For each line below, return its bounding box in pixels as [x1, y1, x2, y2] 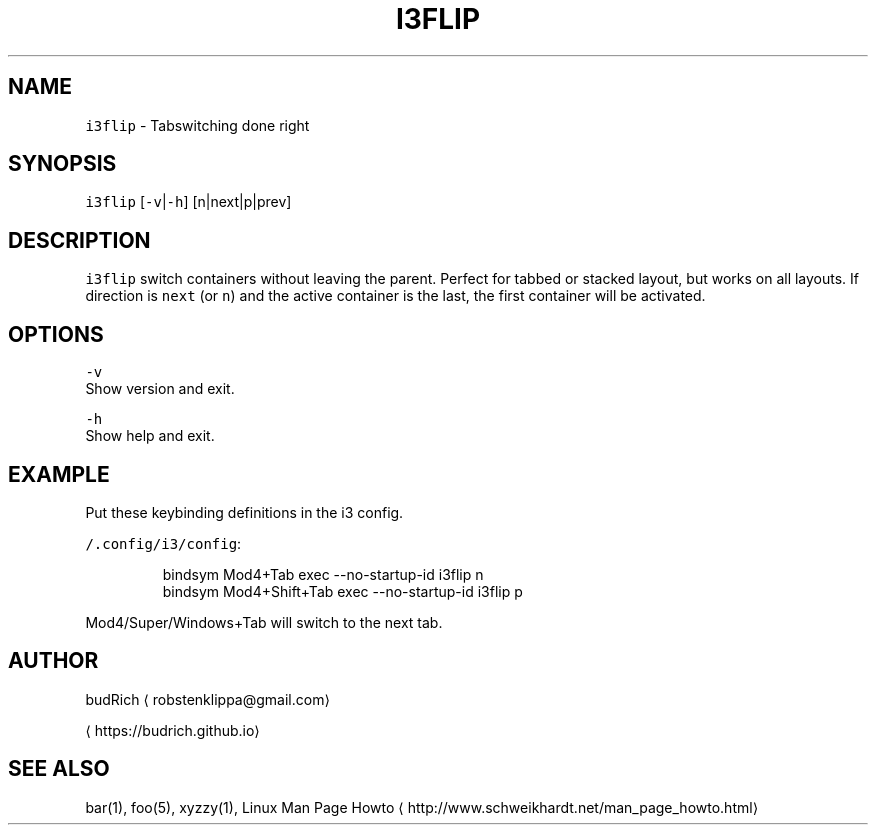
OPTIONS [8, 321, 104, 347]
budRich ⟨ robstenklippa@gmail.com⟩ [85, 690, 330, 708]
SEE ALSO [8, 756, 110, 782]
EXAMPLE [8, 461, 110, 487]
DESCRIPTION [8, 227, 151, 253]
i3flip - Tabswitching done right [85, 116, 310, 134]
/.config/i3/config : [85, 534, 242, 552]
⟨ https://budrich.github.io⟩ [85, 721, 260, 739]
